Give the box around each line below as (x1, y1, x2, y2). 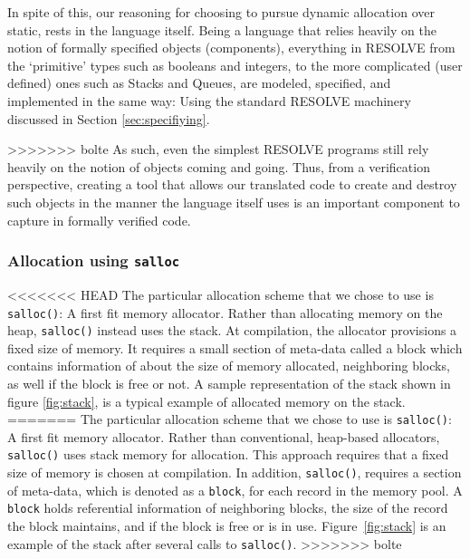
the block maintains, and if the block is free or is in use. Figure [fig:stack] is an (7, 516, 446, 535)
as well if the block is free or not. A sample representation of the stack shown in (7, 374, 451, 392)
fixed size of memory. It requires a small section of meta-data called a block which (7, 338, 463, 357)
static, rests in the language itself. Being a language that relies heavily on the (7, 20, 436, 39)
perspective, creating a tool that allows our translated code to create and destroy (7, 175, 457, 194)
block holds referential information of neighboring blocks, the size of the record (7, 498, 448, 517)
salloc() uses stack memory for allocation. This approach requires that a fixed (7, 445, 449, 464)
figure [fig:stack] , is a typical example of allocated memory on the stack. (7, 391, 406, 410)
